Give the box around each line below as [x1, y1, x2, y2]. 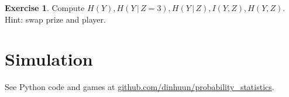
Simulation [5, 47, 93, 71]
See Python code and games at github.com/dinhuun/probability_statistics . [5, 81, 274, 93]
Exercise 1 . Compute [5, 2, 85, 13]
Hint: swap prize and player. [5, 13, 106, 25]
